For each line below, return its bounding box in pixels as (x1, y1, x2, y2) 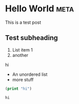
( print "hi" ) (5, 86, 32, 91)
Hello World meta (5, 3, 74, 14)
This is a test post (5, 19, 41, 25)
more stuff (12, 76, 34, 82)
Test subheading (5, 34, 58, 42)
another (12, 52, 29, 58)
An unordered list (12, 71, 48, 77)
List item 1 (12, 47, 33, 52)
